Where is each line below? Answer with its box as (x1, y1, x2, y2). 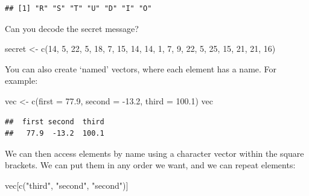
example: (5, 74, 38, 87)
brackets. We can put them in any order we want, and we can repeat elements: (5, 159, 296, 171)
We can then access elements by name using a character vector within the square (5, 147, 304, 159)
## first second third (5, 117, 104, 126)
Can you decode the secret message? (5, 22, 139, 34)
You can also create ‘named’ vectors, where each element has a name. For (5, 62, 277, 75)
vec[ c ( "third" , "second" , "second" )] (5, 179, 129, 191)
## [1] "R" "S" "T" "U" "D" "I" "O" (5, 4, 152, 13)
